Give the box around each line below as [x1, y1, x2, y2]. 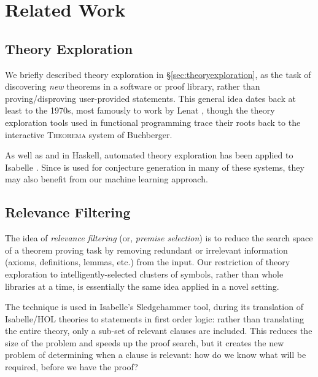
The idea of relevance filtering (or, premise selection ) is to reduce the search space [5, 231, 313, 244]
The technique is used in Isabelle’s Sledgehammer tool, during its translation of [5, 300, 303, 313]
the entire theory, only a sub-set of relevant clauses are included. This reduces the [5, 324, 312, 337]
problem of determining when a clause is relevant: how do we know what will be [5, 348, 306, 361]
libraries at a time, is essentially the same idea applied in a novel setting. [5, 279, 279, 292]
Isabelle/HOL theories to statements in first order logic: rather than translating [5, 312, 304, 325]
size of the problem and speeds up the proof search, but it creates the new [5, 336, 284, 349]
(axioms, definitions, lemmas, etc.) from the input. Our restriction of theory [5, 255, 290, 268]
